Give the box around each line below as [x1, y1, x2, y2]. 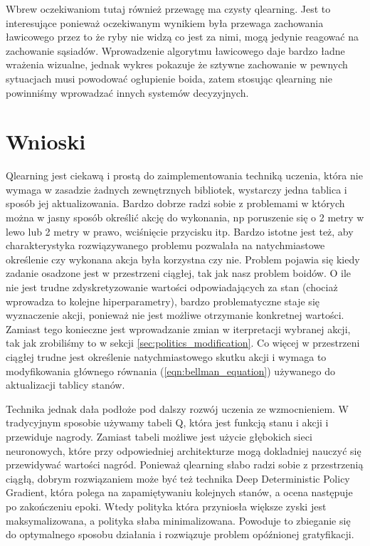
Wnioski [6, 127, 86, 156]
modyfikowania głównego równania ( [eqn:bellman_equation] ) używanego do [6, 363, 335, 378]
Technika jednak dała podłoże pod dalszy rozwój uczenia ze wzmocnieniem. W [6, 401, 349, 416]
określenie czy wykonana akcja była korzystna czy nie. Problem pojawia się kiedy [6, 251, 360, 266]
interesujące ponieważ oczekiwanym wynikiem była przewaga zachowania [6, 15, 324, 30]
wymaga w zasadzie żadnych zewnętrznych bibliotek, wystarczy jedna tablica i [6, 182, 347, 196]
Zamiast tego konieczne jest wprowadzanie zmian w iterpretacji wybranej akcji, [6, 321, 351, 336]
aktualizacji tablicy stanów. [6, 377, 125, 392]
